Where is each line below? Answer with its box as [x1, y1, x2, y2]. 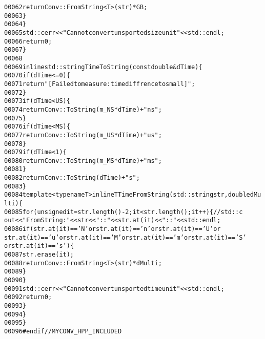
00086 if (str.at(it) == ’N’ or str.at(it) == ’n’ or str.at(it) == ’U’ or [4, 225, 221, 233]
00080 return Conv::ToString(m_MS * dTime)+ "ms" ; [4, 157, 162, 164]
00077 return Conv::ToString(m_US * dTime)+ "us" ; [4, 131, 162, 139]
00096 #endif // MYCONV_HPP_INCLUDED [4, 327, 122, 335]
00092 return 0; [4, 293, 52, 301]
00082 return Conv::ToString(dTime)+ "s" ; [4, 174, 140, 182]
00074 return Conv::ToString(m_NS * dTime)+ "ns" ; [4, 105, 162, 113]
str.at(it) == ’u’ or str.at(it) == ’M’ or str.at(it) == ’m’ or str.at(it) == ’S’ [4, 234, 247, 241]
